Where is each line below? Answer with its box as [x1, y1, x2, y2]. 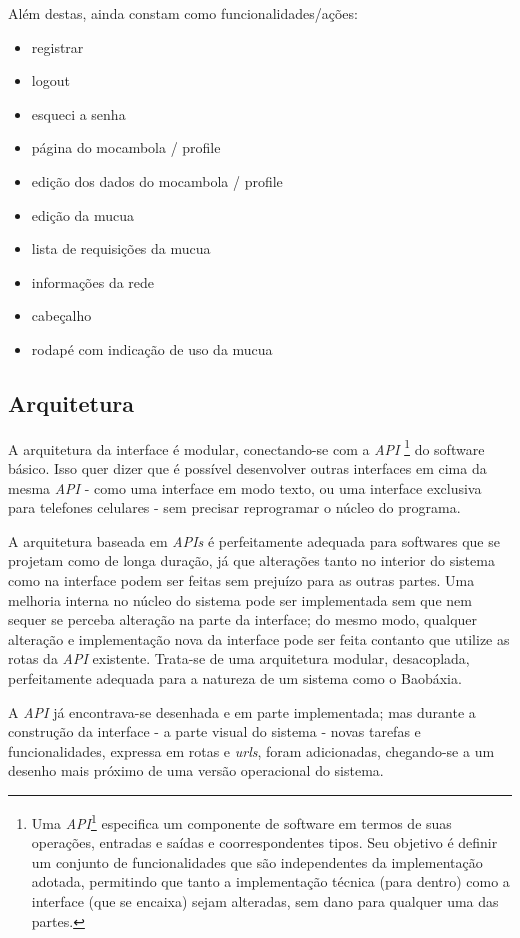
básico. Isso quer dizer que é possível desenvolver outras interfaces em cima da [8, 457, 487, 478]
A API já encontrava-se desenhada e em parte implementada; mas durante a [8, 701, 476, 722]
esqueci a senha [31, 103, 126, 124]
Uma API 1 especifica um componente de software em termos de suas [31, 809, 452, 833]
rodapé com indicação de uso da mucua [31, 338, 273, 359]
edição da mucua [31, 204, 135, 225]
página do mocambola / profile [31, 137, 221, 158]
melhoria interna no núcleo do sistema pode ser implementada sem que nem [8, 589, 472, 610]
